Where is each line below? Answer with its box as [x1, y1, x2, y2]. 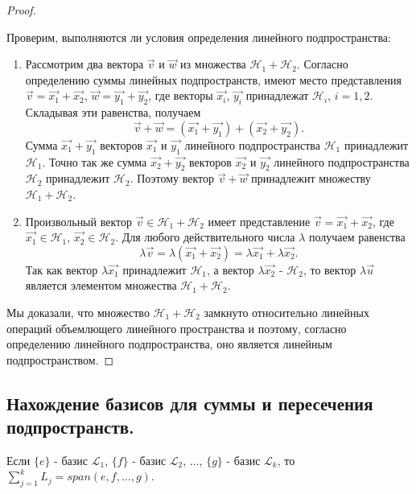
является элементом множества [25, 277, 177, 294]
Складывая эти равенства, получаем [25, 104, 201, 121]
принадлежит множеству [251, 170, 371, 187]
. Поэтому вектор [130, 170, 214, 187]
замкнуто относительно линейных [204, 303, 369, 320]
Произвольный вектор [25, 212, 132, 229]
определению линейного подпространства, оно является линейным [6, 336, 332, 352]
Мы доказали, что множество [6, 303, 150, 320]
